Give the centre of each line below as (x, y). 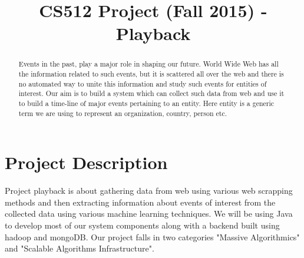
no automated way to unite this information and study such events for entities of (143, 83)
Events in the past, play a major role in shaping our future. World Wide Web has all (148, 64)
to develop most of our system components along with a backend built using (142, 225)
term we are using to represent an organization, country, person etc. (123, 113)
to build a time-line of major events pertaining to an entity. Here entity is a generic (146, 103)
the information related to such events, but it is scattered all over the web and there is (151, 74)
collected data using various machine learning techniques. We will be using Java (149, 214)
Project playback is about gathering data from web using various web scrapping (149, 191)
